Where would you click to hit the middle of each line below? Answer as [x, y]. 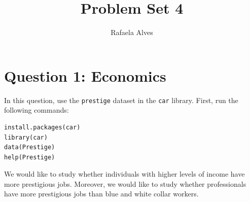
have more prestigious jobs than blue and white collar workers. [101, 194]
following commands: [37, 110]
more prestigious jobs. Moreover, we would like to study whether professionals [125, 183]
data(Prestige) [30, 147]
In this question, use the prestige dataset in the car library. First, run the [121, 100]
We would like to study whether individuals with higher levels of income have [124, 174]
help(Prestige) [30, 157]
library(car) [26, 137]
